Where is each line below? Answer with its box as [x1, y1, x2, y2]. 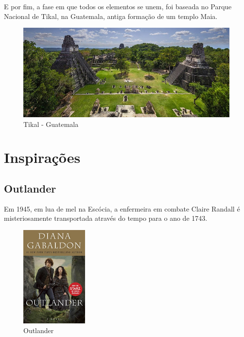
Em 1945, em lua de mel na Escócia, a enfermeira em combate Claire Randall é [4, 203, 240, 213]
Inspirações [4, 147, 81, 167]
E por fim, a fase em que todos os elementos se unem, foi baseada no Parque [4, 1, 232, 11]
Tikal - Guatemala [23, 119, 79, 129]
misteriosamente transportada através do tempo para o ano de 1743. [4, 213, 208, 223]
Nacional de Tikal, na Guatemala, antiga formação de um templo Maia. [4, 11, 218, 21]
